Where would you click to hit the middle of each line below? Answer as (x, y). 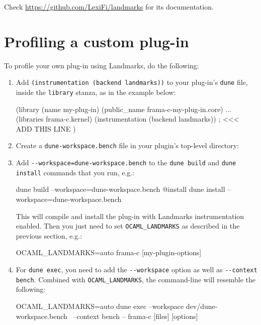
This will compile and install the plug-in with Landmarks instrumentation (130, 216)
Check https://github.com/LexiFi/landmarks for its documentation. (109, 7)
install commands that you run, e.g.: (75, 172)
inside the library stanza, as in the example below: (96, 92)
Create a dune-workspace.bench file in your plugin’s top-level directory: (127, 145)
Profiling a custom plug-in (97, 41)
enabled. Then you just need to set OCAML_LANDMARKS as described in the (128, 226)
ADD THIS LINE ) (46, 128)
